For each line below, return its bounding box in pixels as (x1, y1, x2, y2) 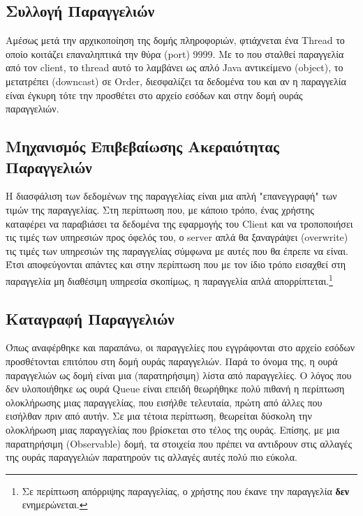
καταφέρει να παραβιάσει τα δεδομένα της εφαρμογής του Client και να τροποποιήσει (6, 216, 353, 230)
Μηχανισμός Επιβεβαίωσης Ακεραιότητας (6, 135, 279, 157)
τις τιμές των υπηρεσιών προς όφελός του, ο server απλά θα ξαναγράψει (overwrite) (6, 230, 348, 244)
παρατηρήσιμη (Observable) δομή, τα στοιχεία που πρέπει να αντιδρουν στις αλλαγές (6, 436, 352, 450)
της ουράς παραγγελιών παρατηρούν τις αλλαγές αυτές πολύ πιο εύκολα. (6, 450, 297, 464)
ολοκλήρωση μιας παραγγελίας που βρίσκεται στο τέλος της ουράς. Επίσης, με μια (6, 422, 340, 436)
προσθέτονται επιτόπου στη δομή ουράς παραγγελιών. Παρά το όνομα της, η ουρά (6, 353, 338, 368)
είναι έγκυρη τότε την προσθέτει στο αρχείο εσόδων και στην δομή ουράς (6, 87, 303, 102)
